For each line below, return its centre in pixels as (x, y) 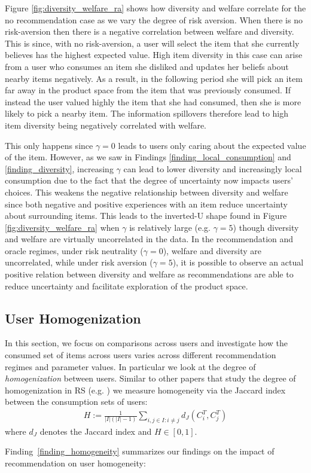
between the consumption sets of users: (76, 402)
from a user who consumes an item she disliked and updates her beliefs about (147, 66)
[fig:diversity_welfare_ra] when (62, 227)
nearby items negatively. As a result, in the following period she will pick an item (154, 78)
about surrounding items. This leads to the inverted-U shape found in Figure (146, 216)
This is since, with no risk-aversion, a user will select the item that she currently (152, 43)
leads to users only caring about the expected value (212, 145)
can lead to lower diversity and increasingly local (213, 168)
